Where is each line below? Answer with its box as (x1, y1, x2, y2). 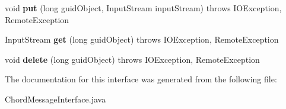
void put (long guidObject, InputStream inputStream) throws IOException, (5, 2, 282, 14)
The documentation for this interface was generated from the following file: (5, 73, 277, 85)
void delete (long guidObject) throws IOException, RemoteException (5, 53, 260, 65)
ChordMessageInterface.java (5, 92, 106, 105)
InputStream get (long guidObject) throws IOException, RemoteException (5, 33, 279, 46)
